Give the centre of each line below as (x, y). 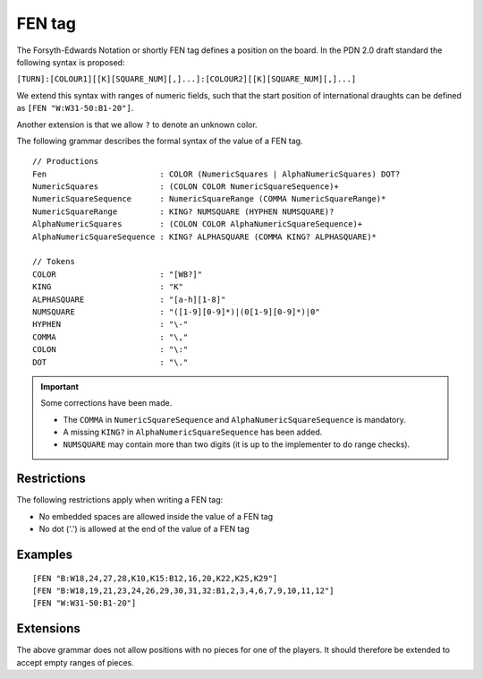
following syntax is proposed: (71, 62)
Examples (45, 554)
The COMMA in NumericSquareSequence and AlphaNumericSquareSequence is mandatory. (234, 419)
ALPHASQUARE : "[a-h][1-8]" (129, 299)
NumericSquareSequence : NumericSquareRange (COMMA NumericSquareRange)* (209, 199)
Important (60, 386)
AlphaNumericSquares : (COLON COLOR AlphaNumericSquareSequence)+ (198, 224)
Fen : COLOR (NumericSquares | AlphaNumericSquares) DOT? (216, 174)
